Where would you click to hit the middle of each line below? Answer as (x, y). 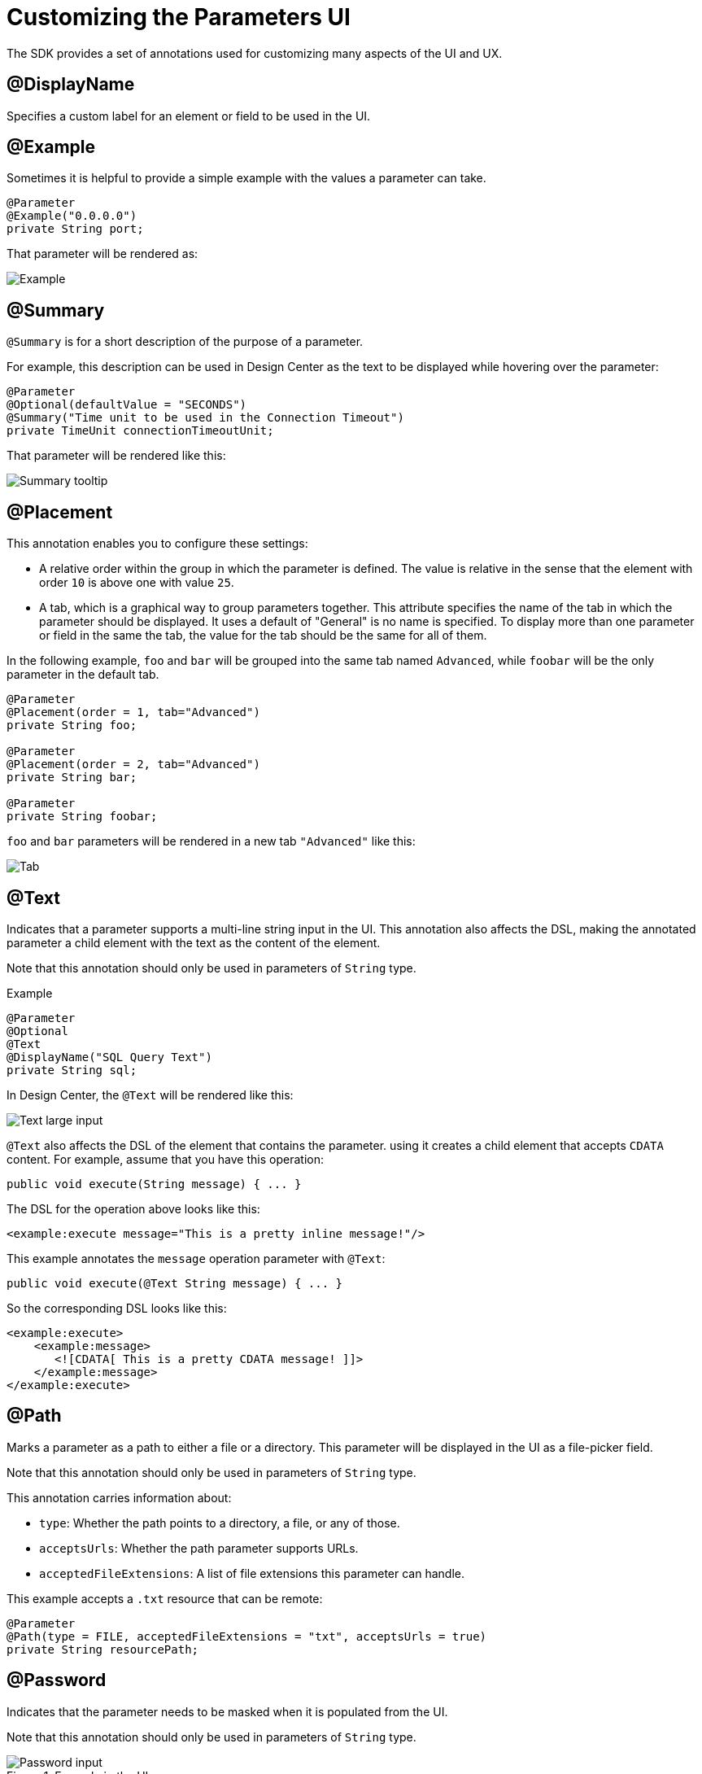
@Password (57, 1680)
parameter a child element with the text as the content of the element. (194, 942)
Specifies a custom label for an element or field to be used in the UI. (189, 116)
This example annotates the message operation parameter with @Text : (196, 1258)
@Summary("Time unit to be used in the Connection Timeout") (205, 418)
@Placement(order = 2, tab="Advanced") (133, 765)
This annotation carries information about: (119, 1497)
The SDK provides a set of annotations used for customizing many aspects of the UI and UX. (255, 53)
